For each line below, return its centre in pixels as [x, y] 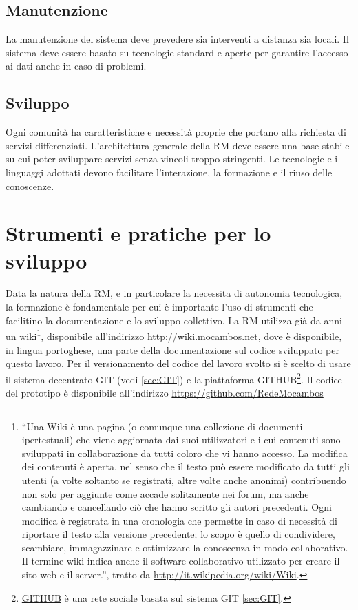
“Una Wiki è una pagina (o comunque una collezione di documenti [162, 426]
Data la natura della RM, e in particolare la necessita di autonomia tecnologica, [174, 293]
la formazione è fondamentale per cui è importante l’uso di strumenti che [159, 307]
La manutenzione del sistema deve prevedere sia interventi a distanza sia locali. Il [177, 39]
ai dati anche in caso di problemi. [76, 66]
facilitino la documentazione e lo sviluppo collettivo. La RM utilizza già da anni [174, 320]
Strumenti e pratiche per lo [138, 233]
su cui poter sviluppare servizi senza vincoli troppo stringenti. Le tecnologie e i [172, 159]
